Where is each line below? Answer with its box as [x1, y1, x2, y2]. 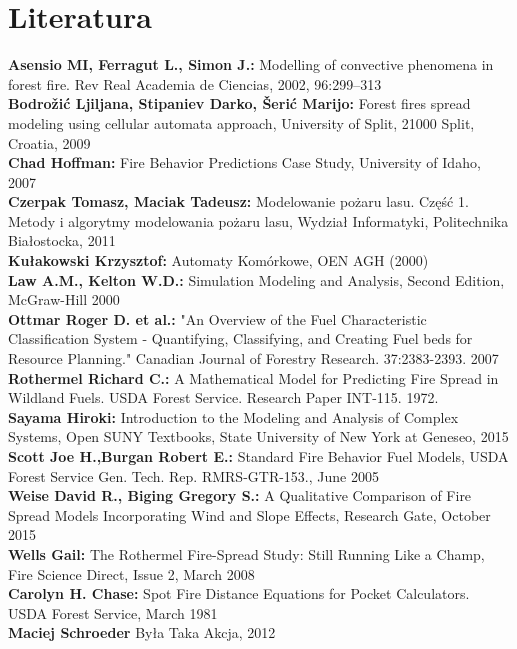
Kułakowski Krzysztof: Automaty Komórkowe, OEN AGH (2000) [8, 250, 429, 271]
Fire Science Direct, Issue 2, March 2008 [8, 563, 255, 584]
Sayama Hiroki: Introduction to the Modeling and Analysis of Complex [8, 406, 459, 427]
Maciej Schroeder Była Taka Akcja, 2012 [8, 622, 276, 643]
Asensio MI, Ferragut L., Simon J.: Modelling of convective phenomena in [8, 54, 494, 75]
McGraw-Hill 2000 [8, 289, 120, 310]
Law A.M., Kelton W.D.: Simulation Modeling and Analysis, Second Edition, [8, 269, 505, 290]
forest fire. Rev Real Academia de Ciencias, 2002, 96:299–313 [8, 73, 382, 94]
